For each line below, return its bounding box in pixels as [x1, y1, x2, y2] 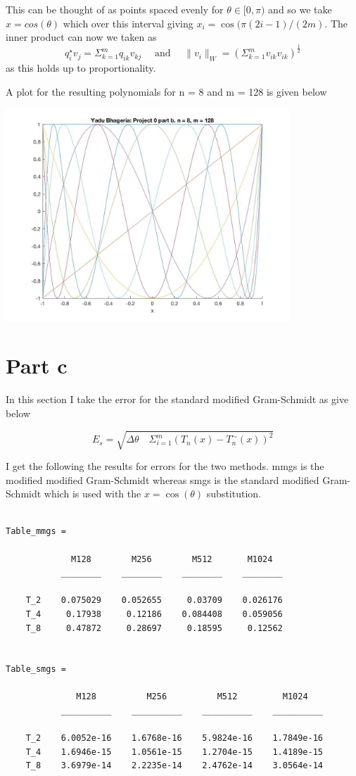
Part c [6, 351, 68, 380]
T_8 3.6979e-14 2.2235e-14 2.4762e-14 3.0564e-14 [25, 761, 324, 771]
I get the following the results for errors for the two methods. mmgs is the [6, 458, 324, 473]
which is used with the [44, 486, 141, 501]
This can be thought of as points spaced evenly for [6, 2, 224, 16]
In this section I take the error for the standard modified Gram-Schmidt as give [6, 392, 349, 407]
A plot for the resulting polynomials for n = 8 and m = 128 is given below [6, 84, 327, 98]
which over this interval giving [63, 15, 193, 30]
